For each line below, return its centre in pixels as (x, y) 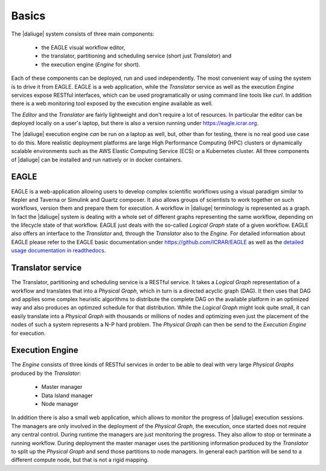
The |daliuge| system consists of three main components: (83, 34)
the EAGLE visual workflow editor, (83, 47)
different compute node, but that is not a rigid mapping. (80, 460)
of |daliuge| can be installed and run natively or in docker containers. (97, 160)
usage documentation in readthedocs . (59, 250)
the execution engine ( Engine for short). (91, 64)
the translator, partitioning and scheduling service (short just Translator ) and (136, 56)
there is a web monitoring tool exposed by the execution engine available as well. (112, 103)
